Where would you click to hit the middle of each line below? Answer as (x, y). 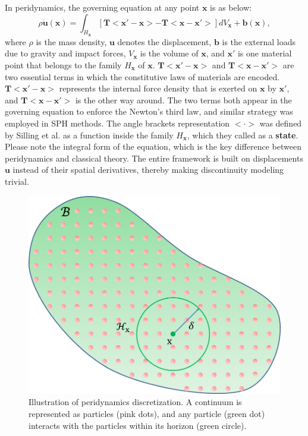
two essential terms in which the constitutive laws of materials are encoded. (142, 76)
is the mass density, (71, 41)
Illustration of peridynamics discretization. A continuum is (135, 402)
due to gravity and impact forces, (65, 53)
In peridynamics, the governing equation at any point (102, 7)
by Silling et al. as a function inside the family (89, 135)
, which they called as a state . (243, 135)
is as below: (231, 7)
